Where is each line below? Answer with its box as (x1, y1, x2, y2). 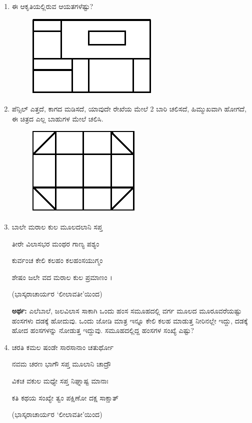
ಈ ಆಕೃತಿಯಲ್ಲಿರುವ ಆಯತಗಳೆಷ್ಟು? (11, 1, 93, 11)
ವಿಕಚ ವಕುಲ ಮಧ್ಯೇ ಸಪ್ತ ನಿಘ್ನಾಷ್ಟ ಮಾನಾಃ (11, 375, 108, 385)
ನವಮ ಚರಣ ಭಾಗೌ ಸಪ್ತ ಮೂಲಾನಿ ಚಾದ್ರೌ (11, 358, 111, 369)
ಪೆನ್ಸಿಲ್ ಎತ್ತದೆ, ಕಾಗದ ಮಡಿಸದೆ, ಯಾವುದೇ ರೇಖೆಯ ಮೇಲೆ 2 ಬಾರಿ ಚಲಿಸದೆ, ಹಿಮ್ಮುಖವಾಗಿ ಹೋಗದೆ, (11, 103, 246, 114)
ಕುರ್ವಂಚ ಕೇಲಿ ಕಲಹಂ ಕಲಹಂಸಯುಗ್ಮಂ (11, 255, 103, 265)
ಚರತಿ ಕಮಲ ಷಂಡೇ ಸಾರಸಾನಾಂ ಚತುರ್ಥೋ (11, 341, 114, 352)
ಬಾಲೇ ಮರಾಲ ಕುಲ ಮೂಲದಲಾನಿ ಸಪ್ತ (11, 221, 102, 231)
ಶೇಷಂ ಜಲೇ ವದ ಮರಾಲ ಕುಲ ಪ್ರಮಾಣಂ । (11, 271, 112, 282)
